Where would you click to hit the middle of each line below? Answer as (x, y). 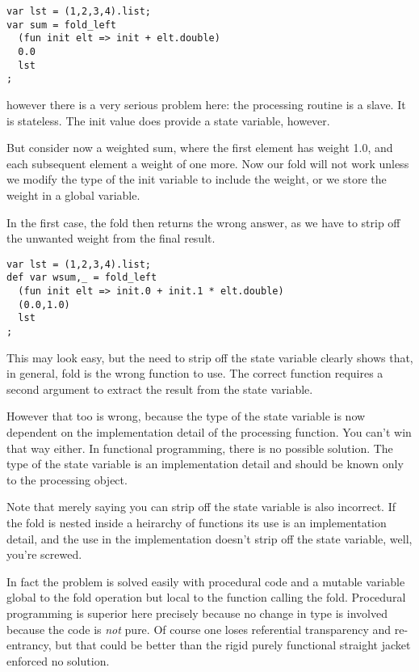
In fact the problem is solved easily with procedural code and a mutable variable (206, 581)
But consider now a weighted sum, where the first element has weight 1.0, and (200, 148)
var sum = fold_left (62, 25)
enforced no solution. (58, 660)
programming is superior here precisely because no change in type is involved (197, 613)
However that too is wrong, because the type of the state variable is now (186, 416)
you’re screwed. (44, 554)
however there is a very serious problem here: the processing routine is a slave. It (206, 104)
